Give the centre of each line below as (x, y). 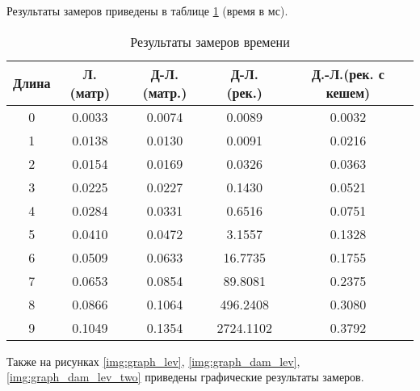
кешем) (348, 92)
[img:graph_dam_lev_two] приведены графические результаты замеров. (185, 377)
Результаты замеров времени (210, 41)
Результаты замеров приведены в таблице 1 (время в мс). (147, 11)
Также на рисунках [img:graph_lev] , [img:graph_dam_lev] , (153, 361)
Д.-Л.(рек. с (348, 74)
